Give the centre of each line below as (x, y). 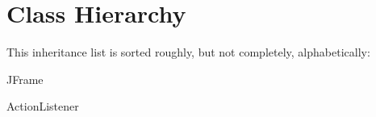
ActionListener (43, 106)
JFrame (25, 79)
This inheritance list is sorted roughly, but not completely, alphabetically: (188, 52)
